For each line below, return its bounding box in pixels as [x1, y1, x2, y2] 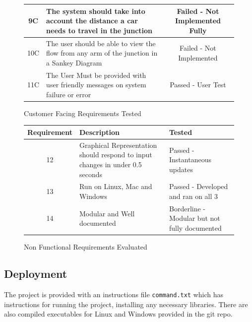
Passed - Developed [169, 181, 228, 192]
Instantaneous [169, 154, 211, 165]
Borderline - [169, 203, 205, 213]
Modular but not [169, 213, 220, 223]
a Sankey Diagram [46, 57, 102, 67]
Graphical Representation [79, 139, 157, 150]
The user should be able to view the [46, 38, 156, 48]
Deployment [4, 266, 67, 281]
